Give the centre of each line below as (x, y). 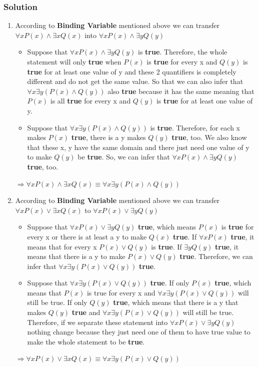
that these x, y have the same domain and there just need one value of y (138, 147)
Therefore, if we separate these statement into (97, 322)
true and (86, 312)
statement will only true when (74, 61)
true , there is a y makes (108, 137)
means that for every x (62, 246)
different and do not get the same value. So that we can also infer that (135, 81)
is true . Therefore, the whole (183, 52)
